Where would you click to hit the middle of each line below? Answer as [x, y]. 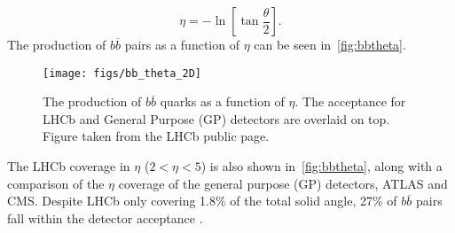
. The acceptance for [350, 101]
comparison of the [56, 183]
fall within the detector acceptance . [105, 217]
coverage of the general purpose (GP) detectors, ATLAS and [283, 183]
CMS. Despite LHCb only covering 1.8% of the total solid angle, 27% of [202, 201]
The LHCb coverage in [69, 166]
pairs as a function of [182, 44]
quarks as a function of [222, 101]
